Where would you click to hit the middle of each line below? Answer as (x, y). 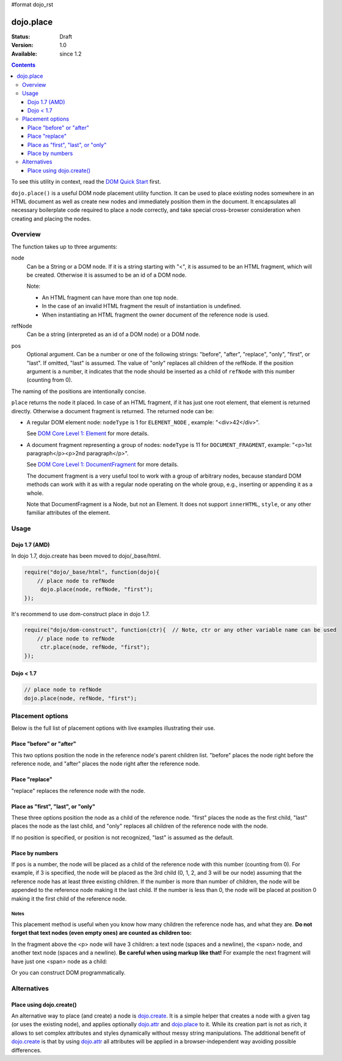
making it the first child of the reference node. (69, 898)
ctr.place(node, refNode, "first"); (95, 647)
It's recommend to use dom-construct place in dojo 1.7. (80, 614)
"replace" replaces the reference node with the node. (78, 790)
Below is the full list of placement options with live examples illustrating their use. (113, 728)
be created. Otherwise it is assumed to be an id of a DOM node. (107, 275)
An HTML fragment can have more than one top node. (110, 298)
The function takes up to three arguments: (64, 246)
